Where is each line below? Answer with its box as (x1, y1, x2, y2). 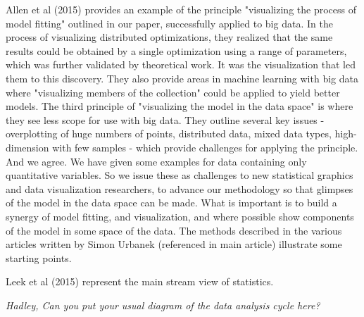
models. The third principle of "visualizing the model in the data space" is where (6, 99, 353, 113)
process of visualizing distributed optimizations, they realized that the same (6, 30, 333, 44)
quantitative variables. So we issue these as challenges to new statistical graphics (6, 168, 353, 182)
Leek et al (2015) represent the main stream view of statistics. (6, 274, 274, 289)
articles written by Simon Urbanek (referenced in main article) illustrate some (6, 237, 342, 251)
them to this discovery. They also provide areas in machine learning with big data (6, 70, 358, 85)
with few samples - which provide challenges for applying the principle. (52, 139, 358, 154)
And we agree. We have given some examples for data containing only (6, 154, 307, 168)
